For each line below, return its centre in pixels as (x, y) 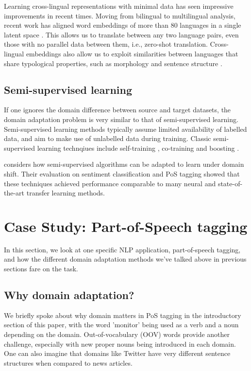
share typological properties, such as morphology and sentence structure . (113, 63)
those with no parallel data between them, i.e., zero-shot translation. (106, 44)
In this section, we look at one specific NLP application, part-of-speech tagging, (122, 249)
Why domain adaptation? (69, 295)
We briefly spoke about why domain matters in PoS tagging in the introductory (123, 315)
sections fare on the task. (41, 269)
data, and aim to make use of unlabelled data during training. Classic (108, 138)
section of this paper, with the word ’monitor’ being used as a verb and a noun (121, 325)
